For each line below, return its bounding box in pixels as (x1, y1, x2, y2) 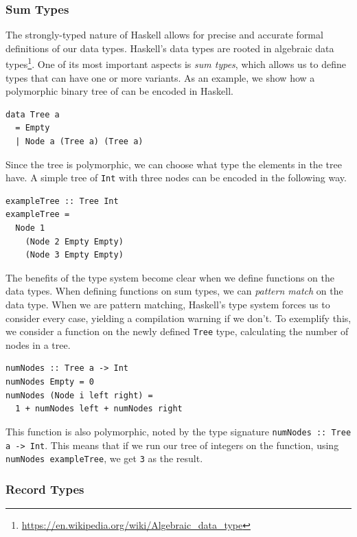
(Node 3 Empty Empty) (25, 250, 124, 260)
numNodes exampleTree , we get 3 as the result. (5, 451, 203, 466)
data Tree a (5, 109, 60, 119)
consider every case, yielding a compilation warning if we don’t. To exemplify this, (5, 310, 352, 325)
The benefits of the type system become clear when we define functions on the (5, 270, 335, 284)
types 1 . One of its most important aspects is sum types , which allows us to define (5, 55, 346, 71)
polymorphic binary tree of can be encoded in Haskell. (5, 84, 233, 98)
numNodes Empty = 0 (5, 377, 94, 387)
